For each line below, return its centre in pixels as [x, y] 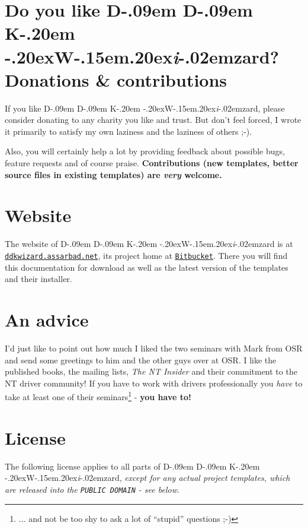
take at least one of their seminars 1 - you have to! [98, 396]
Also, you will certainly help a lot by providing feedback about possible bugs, [145, 151]
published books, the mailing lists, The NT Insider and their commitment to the [151, 371]
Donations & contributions [116, 79]
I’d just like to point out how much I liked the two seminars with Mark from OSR [154, 348]
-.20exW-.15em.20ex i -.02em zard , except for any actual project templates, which [147, 478]
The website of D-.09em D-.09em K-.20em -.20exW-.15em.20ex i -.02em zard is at [149, 244]
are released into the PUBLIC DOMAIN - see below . [92, 489]
